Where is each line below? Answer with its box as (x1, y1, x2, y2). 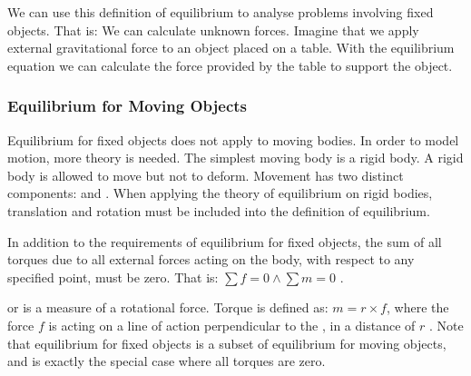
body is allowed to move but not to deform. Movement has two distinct (7, 165, 404, 184)
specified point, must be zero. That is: (7, 267, 219, 286)
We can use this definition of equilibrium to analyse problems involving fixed (7, 3, 434, 21)
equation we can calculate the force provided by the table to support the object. (7, 55, 453, 74)
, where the (386, 298, 449, 317)
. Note (428, 315, 464, 334)
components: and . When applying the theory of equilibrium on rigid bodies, (7, 183, 433, 203)
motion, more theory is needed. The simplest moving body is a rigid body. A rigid (7, 148, 464, 167)
